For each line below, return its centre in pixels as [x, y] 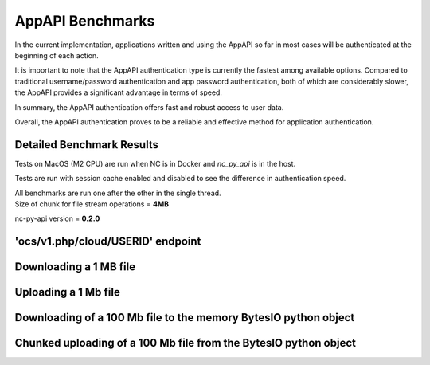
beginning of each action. [57, 55]
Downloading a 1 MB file [75, 267]
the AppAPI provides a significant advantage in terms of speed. [119, 92]
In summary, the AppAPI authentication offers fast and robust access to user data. [149, 107]
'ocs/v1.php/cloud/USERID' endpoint [108, 242]
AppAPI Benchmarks [85, 21]
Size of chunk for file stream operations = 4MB [92, 204]
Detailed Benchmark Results [87, 145]
